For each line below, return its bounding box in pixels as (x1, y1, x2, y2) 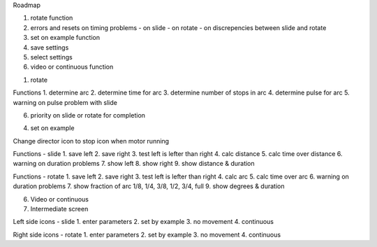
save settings (30, 43, 69, 52)
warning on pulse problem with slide (13, 98, 118, 106)
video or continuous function (30, 63, 114, 71)
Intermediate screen (30, 205, 89, 213)
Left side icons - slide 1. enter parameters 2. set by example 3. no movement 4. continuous (13, 218, 274, 226)
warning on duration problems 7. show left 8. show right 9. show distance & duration (13, 160, 255, 168)
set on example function (30, 34, 101, 42)
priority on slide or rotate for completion (30, 111, 146, 119)
